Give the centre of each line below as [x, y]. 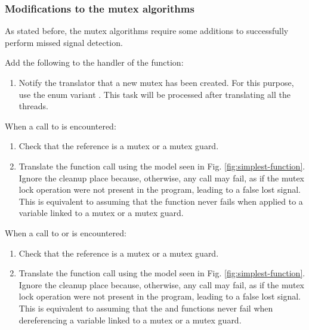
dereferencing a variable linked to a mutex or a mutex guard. [130, 320]
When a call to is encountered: [61, 126]
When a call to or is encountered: [66, 232]
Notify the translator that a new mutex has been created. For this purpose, [156, 82]
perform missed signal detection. [64, 42]
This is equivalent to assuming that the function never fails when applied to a [161, 201]
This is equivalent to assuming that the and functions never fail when [146, 308]
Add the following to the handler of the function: [94, 62]
